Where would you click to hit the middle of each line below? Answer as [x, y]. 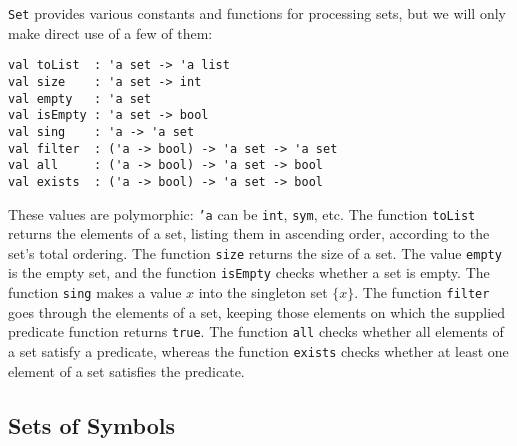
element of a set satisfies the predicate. [126, 370]
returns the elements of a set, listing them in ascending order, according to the [249, 233]
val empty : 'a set [80, 98]
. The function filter [422, 292]
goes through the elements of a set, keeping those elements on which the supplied [257, 311]
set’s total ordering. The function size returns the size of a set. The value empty [255, 252]
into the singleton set [263, 292]
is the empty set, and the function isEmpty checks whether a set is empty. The [249, 272]
